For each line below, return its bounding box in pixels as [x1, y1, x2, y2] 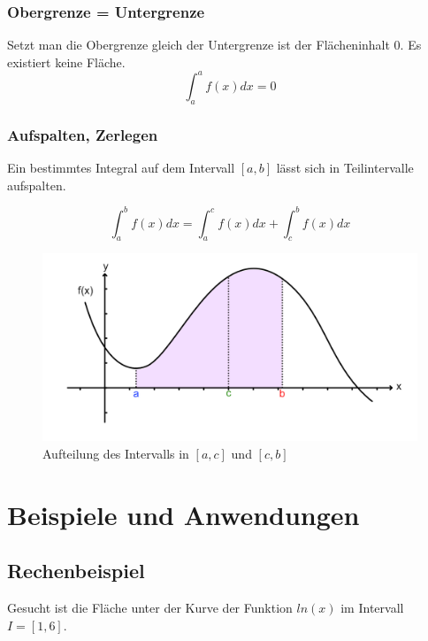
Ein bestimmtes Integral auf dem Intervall [7, 158, 235, 176]
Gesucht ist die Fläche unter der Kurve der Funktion [7, 599, 293, 617]
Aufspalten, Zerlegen [7, 123, 158, 145]
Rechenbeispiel [7, 557, 145, 584]
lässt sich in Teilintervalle [276, 158, 414, 176]
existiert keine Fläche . [7, 52, 126, 71]
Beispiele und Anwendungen [7, 496, 360, 532]
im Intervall [340, 599, 404, 617]
